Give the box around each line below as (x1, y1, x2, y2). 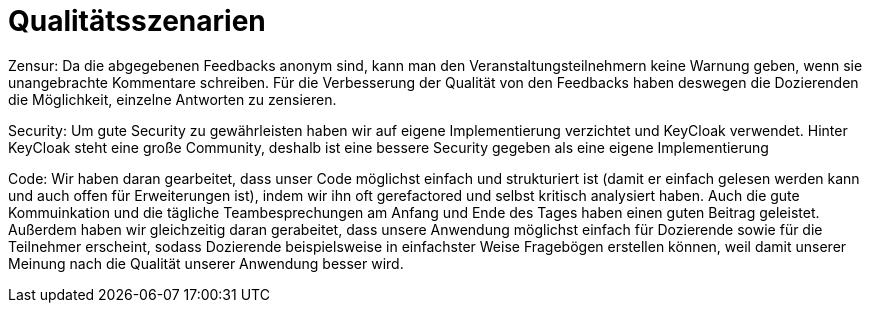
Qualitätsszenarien (8, 4, 266, 38)
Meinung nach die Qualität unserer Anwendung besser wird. (8, 254, 404, 272)
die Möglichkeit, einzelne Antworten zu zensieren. (8, 90, 337, 108)
